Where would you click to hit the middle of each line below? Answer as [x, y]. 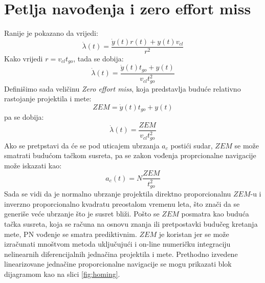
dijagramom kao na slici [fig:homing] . [62, 274]
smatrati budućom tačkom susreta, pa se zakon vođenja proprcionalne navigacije [130, 155]
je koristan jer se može [194, 234]
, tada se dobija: [98, 58]
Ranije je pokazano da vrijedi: [51, 33]
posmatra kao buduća [215, 214]
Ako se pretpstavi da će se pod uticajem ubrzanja [82, 145]
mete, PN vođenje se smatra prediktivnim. [71, 234]
